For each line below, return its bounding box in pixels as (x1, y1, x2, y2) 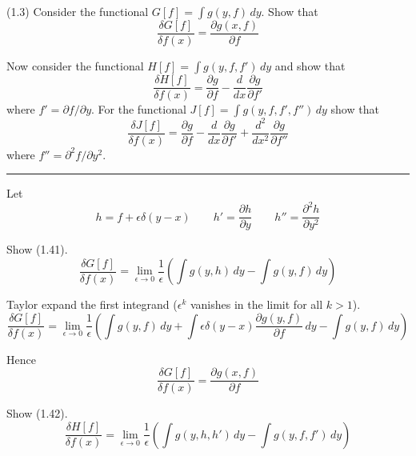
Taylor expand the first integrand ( (6, 296, 178, 313)
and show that (274, 58, 346, 74)
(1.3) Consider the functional (6, 3, 149, 19)
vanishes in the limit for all (190, 296, 323, 313)
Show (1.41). (6, 241, 68, 258)
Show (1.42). (6, 405, 68, 422)
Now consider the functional (6, 58, 144, 74)
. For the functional (91, 101, 186, 118)
